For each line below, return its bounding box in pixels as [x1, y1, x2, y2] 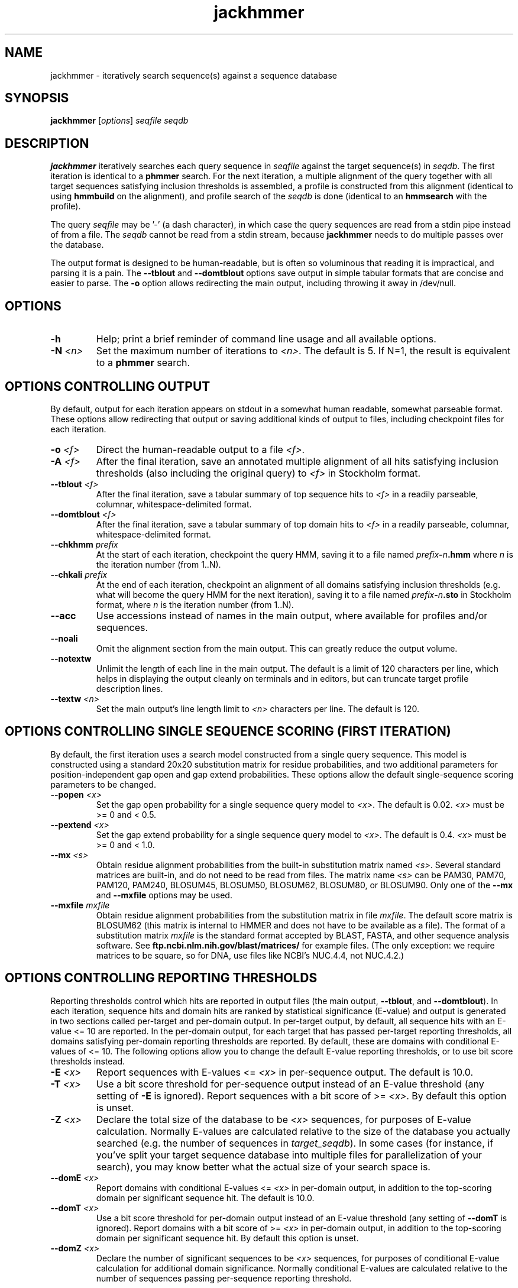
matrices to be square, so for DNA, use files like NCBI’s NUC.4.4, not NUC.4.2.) [96, 950, 404, 960]
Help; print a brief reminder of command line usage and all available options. [96, 333, 436, 345]
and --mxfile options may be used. [96, 889, 232, 900]
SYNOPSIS [5, 90, 69, 106]
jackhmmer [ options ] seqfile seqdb [50, 115, 189, 126]
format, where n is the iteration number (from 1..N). [96, 599, 294, 610]
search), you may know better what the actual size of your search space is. [96, 1160, 430, 1173]
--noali [50, 633, 78, 643]
